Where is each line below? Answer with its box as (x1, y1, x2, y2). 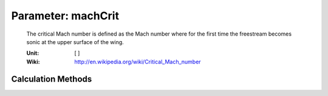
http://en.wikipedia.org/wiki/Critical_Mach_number (74, 58, 201, 65)
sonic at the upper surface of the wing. (26, 38, 124, 45)
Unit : (26, 50, 39, 57)
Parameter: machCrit (11, 9, 120, 22)
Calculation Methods (11, 74, 92, 84)
